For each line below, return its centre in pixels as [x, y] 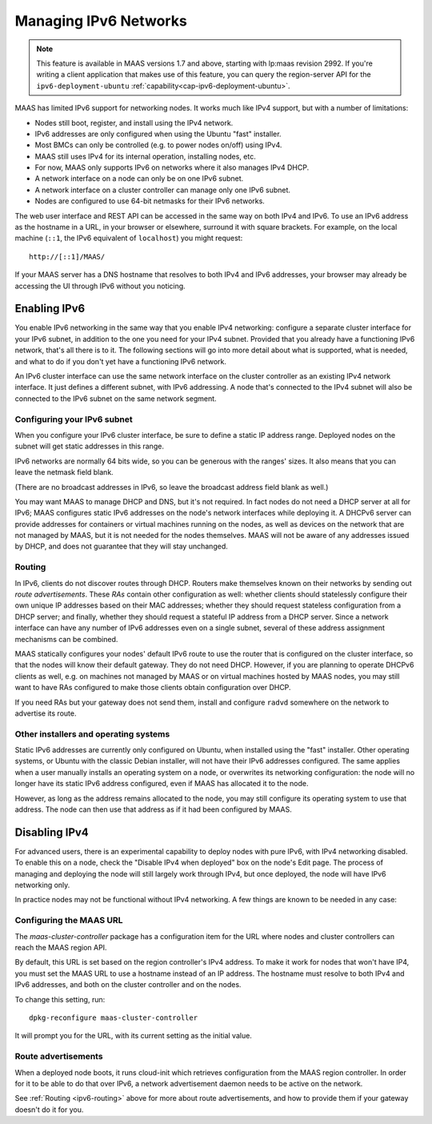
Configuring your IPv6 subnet [74, 419]
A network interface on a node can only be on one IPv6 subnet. [139, 179]
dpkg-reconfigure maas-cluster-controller [114, 1018]
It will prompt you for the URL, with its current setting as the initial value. [133, 1036]
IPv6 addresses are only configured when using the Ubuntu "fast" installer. [158, 134]
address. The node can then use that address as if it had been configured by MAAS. [153, 809]
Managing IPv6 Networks [101, 21]
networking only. [42, 885]
